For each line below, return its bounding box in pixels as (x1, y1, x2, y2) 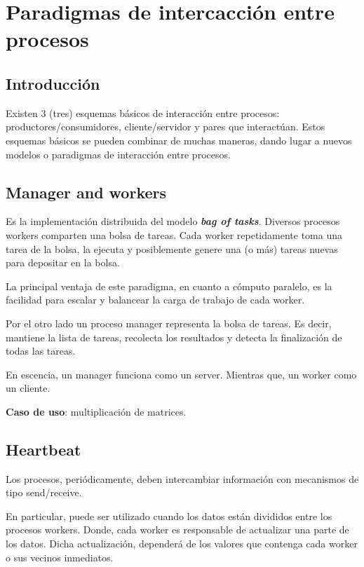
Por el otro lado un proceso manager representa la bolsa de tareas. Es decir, (6, 315, 332, 330)
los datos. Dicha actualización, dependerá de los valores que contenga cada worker (6, 536, 358, 551)
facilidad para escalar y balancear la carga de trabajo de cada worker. (6, 292, 305, 307)
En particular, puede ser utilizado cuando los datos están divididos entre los (6, 508, 332, 523)
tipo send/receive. (6, 485, 82, 500)
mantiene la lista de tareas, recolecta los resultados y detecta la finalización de (6, 329, 342, 344)
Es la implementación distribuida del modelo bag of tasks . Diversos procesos (6, 214, 340, 228)
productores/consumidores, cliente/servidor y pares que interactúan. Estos (6, 119, 325, 134)
